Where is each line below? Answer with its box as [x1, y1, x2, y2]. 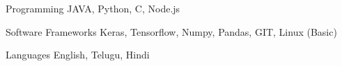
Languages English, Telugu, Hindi [6, 47, 150, 62]
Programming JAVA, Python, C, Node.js [6, 1, 180, 15]
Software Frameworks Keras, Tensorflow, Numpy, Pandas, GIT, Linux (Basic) [6, 24, 337, 38]
